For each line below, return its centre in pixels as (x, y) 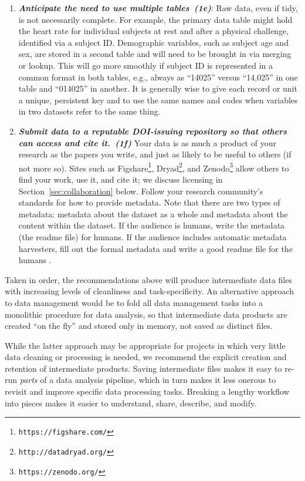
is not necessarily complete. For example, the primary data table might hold (155, 19)
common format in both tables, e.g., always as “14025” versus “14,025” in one (158, 77)
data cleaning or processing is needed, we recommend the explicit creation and (146, 357)
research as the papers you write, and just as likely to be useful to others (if (155, 154)
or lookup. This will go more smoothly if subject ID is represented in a (145, 65)
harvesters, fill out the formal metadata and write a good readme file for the (155, 248)
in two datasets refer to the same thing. (89, 111)
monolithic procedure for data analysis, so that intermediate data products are (146, 314)
